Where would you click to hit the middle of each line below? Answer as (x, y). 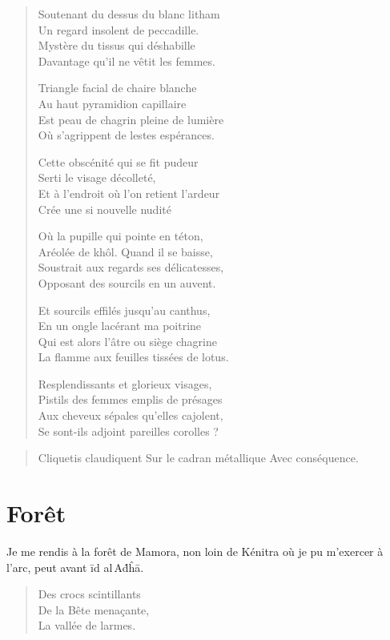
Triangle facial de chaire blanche (117, 88)
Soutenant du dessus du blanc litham (129, 14)
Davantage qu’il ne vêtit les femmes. (127, 60)
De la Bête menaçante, (94, 609)
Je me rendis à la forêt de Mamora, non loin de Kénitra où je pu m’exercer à (195, 551)
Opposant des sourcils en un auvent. (127, 282)
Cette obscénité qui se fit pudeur (118, 161)
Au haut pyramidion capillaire (112, 103)
